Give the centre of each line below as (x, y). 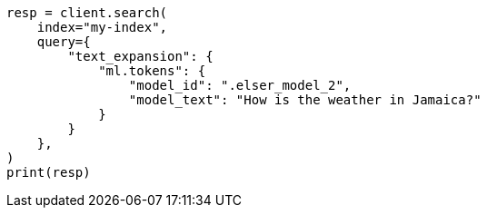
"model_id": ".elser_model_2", (240, 85)
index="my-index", (102, 27)
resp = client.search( (87, 13)
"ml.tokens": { (152, 71)
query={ (64, 42)
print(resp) (49, 172)
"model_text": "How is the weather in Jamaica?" (305, 100)
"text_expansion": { (140, 56)
